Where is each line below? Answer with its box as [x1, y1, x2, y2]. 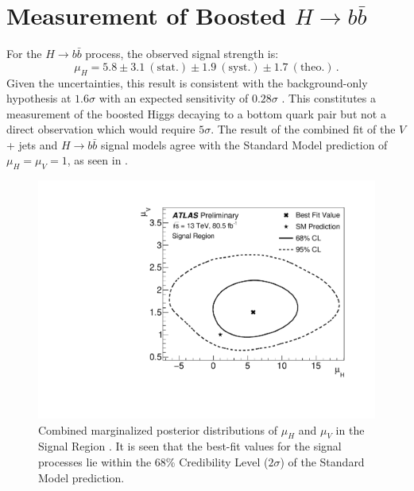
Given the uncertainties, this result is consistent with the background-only [6, 74, 368, 91]
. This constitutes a [281, 90, 376, 106]
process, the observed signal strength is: [85, 45, 279, 62]
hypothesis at [6, 90, 72, 106]
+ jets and [6, 136, 58, 153]
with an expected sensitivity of [99, 90, 249, 106]
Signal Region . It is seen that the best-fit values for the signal [38, 438, 342, 454]
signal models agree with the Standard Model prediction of [100, 136, 388, 153]
